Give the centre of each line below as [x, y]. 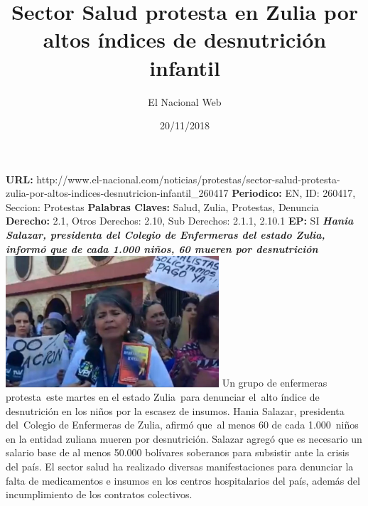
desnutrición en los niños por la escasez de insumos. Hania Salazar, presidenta [175, 410]
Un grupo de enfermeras [275, 383]
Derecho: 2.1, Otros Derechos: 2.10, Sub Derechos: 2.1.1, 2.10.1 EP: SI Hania [180, 221]
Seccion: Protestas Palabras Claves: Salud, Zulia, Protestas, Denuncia [162, 206]
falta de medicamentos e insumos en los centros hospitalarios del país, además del [183, 480]
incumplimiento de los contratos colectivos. [99, 494]
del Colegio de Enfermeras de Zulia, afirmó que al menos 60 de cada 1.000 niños [182, 425]
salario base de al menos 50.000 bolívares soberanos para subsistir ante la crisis [178, 452]
